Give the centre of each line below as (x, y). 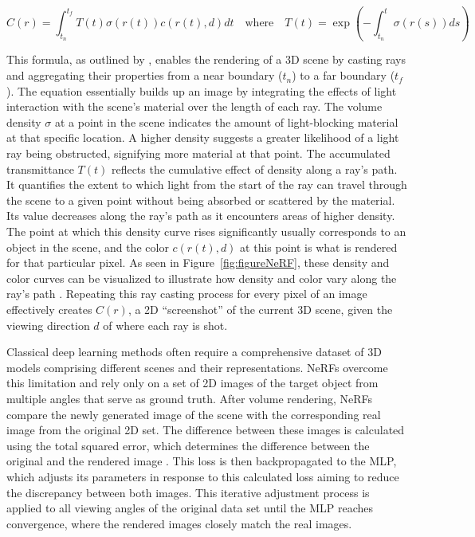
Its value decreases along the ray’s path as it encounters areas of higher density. (201, 216)
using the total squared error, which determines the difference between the (188, 445)
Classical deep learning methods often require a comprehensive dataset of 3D (194, 352)
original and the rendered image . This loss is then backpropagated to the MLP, (202, 461)
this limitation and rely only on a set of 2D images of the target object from (192, 383)
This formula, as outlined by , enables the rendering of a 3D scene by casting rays (206, 59)
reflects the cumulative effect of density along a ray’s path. (254, 169)
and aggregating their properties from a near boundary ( (145, 75)
